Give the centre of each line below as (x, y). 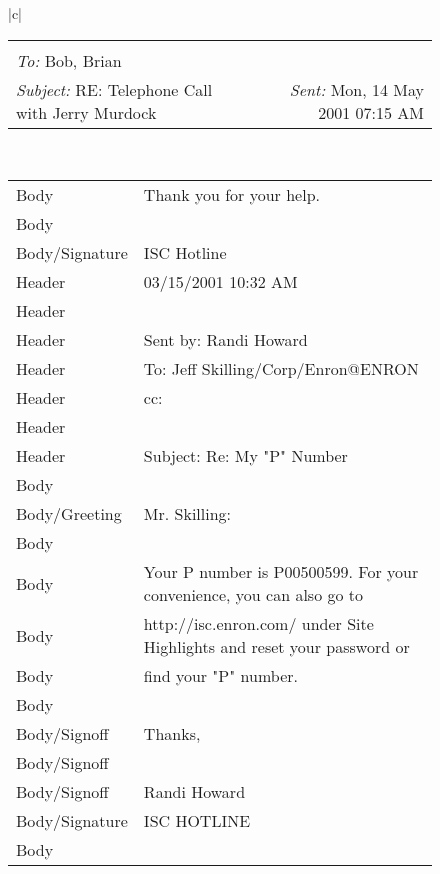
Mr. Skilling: (187, 514)
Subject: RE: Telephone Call (114, 89)
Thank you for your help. (231, 195)
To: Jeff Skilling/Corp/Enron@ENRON (281, 369)
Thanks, (172, 734)
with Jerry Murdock (86, 112)
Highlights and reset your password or (276, 647)
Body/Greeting (69, 514)
